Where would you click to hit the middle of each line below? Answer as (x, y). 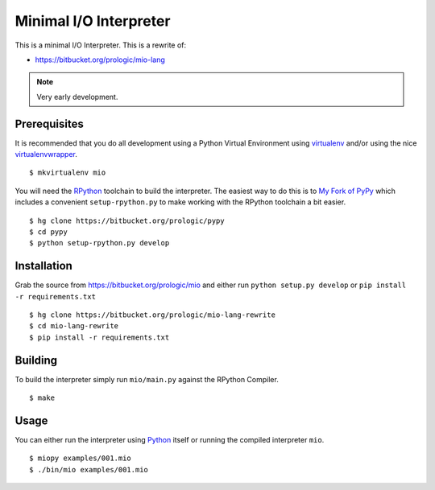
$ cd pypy (48, 232)
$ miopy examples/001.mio (81, 458)
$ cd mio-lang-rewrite (74, 326)
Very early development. (77, 97)
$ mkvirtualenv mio (68, 173)
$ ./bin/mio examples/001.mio (89, 469)
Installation (43, 266)
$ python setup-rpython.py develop (99, 243)
